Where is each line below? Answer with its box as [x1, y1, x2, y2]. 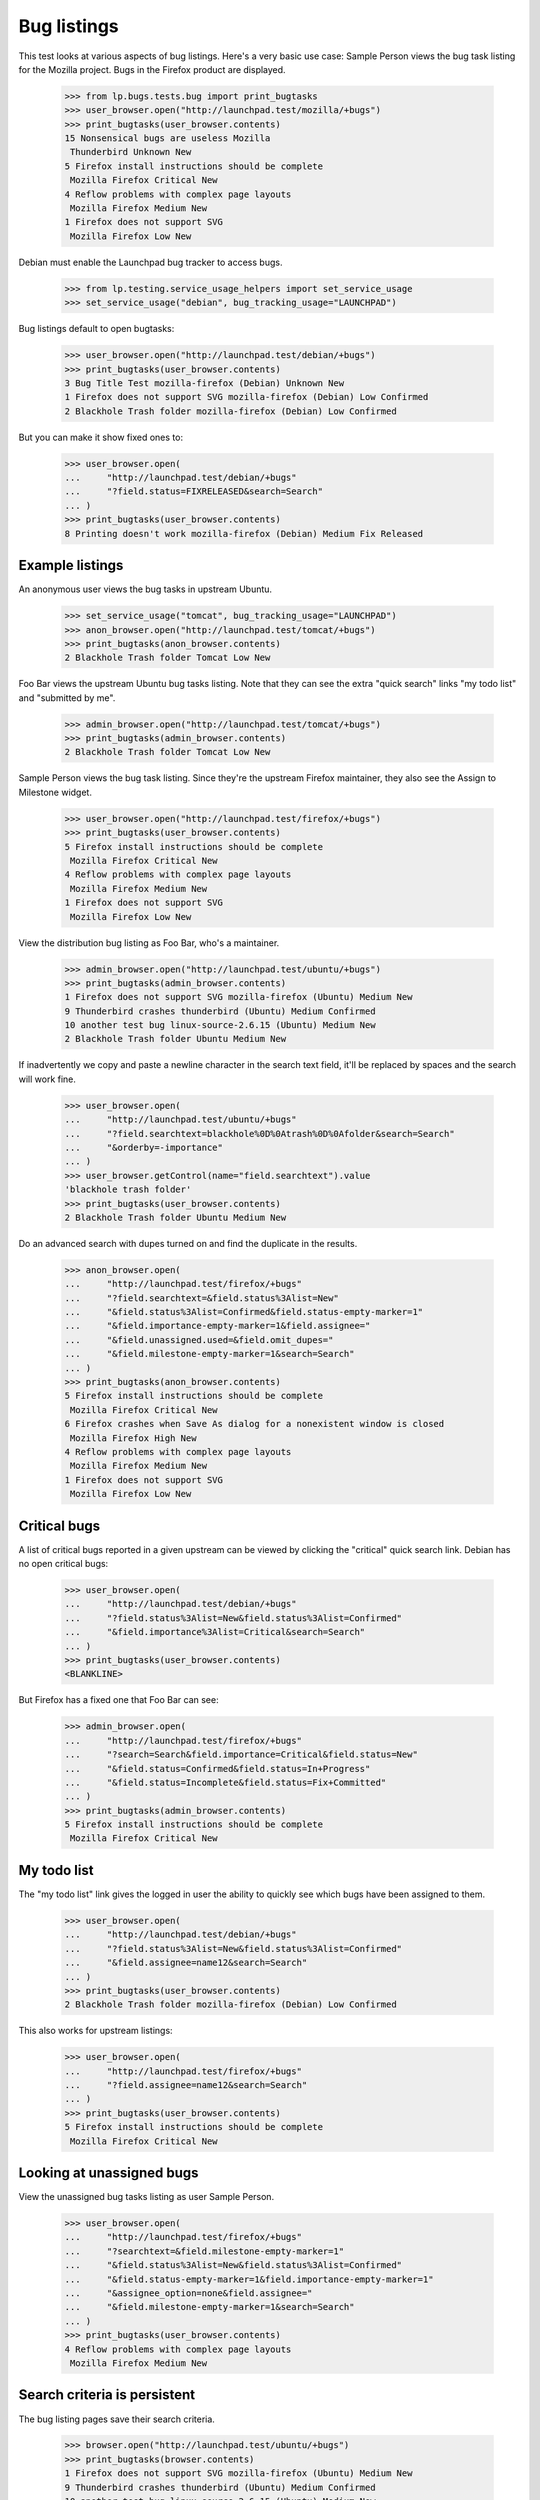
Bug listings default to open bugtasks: [18, 323, 175, 335]
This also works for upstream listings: [18, 2025, 174, 2037]
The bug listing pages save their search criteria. [18, 2413, 215, 2425]
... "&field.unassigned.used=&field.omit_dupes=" [64, 1334, 334, 1345]
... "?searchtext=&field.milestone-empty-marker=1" [64, 2245, 345, 2257]
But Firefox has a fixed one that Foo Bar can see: [18, 1694, 219, 1706]
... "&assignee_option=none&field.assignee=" [64, 2288, 313, 2299]
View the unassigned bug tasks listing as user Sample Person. [18, 2191, 275, 2203]
